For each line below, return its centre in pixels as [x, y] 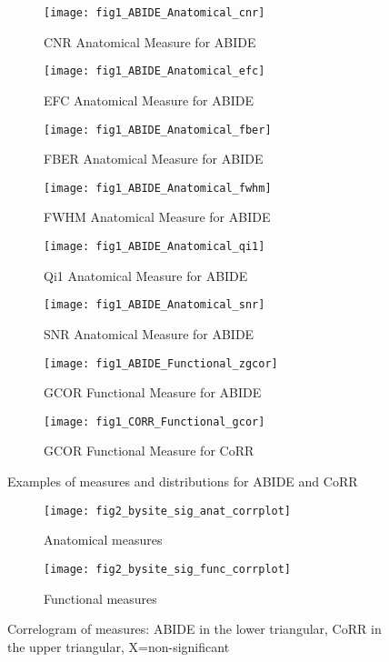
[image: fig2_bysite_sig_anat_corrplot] [168, 511]
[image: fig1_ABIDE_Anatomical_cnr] [155, 13]
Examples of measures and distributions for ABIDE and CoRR [183, 481]
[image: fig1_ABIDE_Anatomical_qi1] [155, 246]
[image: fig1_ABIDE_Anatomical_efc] [155, 71]
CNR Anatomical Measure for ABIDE [150, 41]
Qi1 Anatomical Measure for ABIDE [146, 275]
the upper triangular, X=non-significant [119, 646]
